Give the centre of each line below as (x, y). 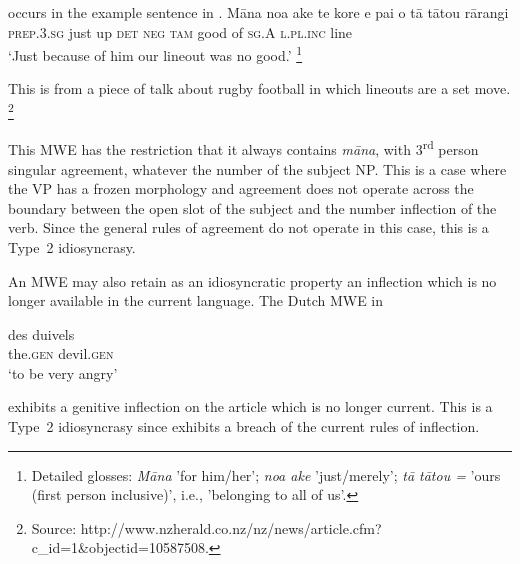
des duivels (41, 333)
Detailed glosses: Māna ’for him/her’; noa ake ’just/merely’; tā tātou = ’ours (266, 474)
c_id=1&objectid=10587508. (120, 547)
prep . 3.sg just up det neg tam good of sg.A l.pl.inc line (180, 31)
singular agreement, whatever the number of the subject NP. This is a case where (257, 168)
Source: (54, 527)
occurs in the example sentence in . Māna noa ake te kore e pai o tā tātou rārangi (258, 12)
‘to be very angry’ (63, 372)
